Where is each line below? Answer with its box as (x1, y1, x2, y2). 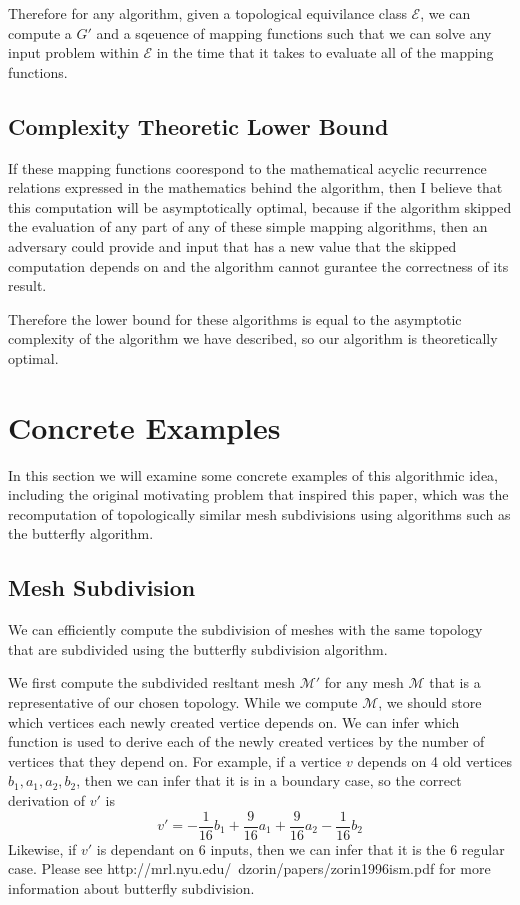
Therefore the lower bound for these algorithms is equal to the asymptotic (8, 308, 462, 329)
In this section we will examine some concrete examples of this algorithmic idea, (8, 464, 498, 485)
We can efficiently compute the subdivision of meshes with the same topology (8, 619, 483, 640)
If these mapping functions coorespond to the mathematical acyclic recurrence (8, 157, 487, 178)
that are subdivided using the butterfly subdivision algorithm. (8, 638, 388, 659)
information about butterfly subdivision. (8, 877, 255, 898)
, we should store (378, 692, 482, 712)
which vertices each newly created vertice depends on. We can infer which (8, 711, 460, 732)
